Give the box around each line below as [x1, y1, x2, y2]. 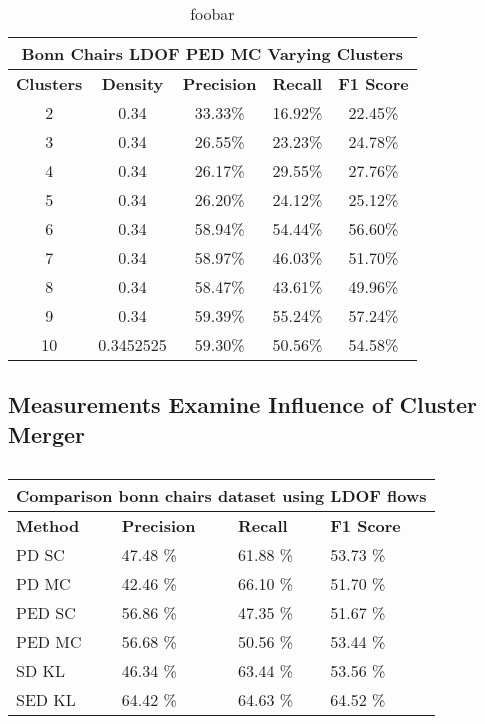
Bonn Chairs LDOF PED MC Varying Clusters [21, 42, 404, 65]
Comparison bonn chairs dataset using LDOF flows [16, 483, 427, 507]
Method [16, 513, 80, 537]
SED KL [16, 687, 76, 711]
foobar [190, 2, 235, 25]
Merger [8, 418, 86, 449]
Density [101, 72, 164, 95]
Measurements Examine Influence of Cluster [8, 389, 478, 420]
